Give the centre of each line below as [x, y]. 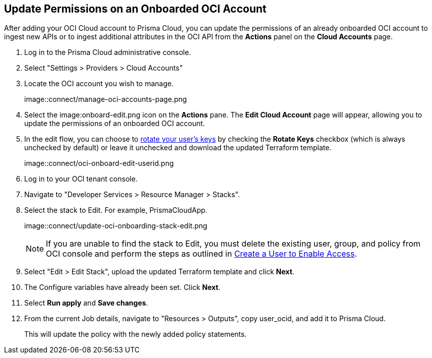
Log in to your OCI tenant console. [81, 179]
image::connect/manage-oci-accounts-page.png [106, 99]
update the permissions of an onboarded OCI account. [115, 124]
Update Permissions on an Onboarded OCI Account [135, 9]
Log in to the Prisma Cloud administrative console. [108, 52]
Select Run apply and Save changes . [86, 303]
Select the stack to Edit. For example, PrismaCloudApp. [116, 210]
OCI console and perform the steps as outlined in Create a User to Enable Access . [202, 254]
